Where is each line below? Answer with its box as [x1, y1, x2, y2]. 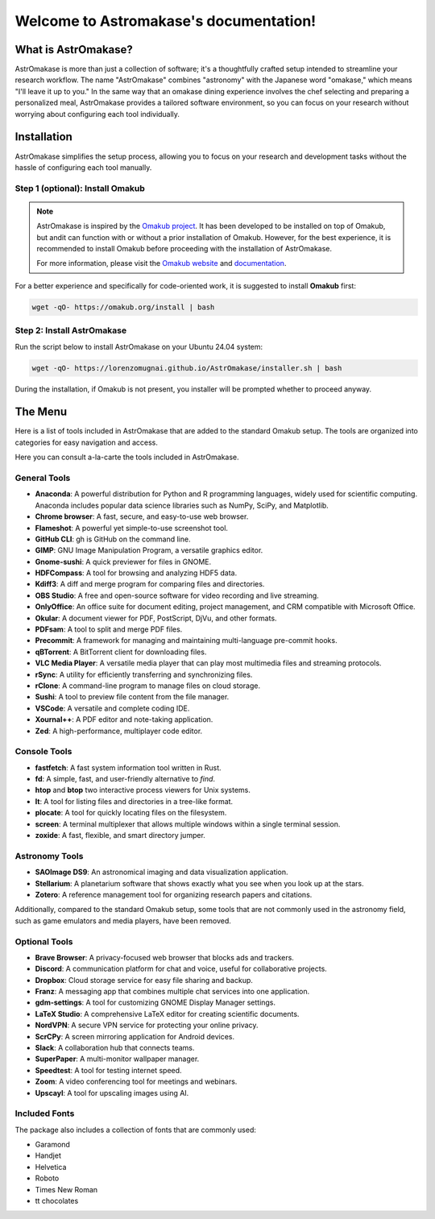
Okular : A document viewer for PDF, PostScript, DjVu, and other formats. [35, 613, 277, 623]
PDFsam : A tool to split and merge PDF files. [35, 624, 183, 634]
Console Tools [14, 746, 72, 757]
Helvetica [35, 1162, 67, 1171]
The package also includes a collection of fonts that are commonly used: [14, 1125, 257, 1134]
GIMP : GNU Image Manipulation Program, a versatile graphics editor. [35, 545, 263, 555]
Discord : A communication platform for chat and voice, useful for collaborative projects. [35, 964, 328, 974]
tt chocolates [35, 1196, 79, 1206]
